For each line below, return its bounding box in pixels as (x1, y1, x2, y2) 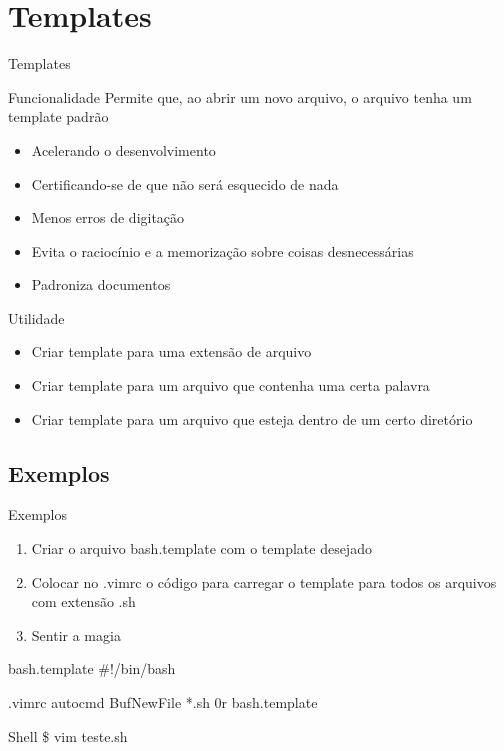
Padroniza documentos (31, 274, 171, 295)
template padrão (8, 106, 109, 127)
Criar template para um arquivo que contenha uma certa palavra (31, 375, 430, 396)
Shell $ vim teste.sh (8, 725, 128, 746)
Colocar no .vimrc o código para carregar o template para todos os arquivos (31, 571, 497, 592)
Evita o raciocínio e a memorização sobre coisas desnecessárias (31, 240, 414, 261)
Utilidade (8, 307, 65, 328)
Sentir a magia (31, 624, 121, 645)
